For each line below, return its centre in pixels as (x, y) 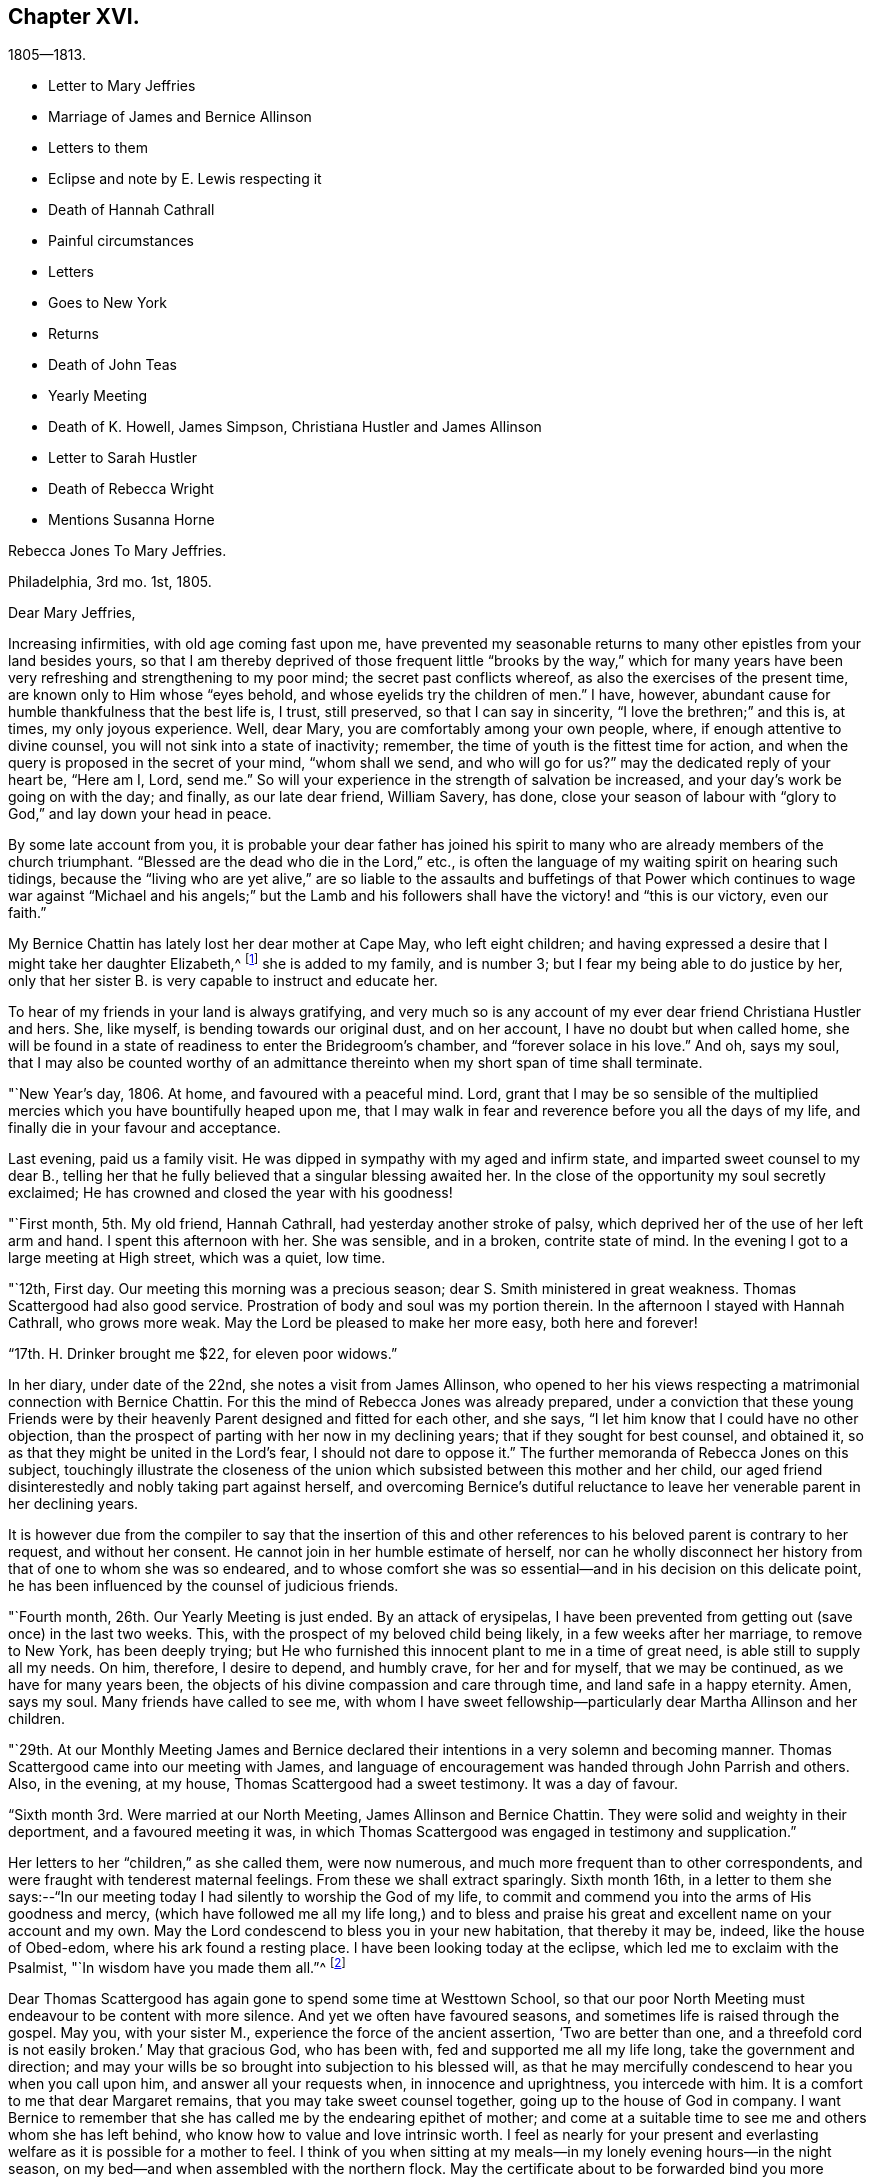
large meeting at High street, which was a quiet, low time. (197, 1258)
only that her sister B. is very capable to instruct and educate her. (223, 981)
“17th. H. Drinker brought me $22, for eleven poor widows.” (203, 1354)
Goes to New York (107, 303)
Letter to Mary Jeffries (122, 86)
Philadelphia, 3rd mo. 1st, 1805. (110, 582)
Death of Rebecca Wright (131, 489)
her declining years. (73, 1504)
